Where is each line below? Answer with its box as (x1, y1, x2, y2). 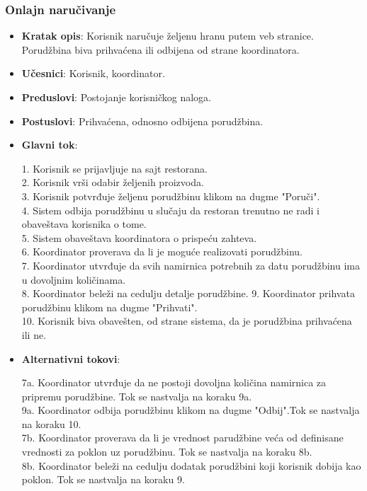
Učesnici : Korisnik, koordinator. (21, 66, 165, 81)
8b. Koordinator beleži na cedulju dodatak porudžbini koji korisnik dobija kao (21, 458, 361, 473)
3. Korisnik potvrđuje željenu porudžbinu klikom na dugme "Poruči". (21, 188, 320, 203)
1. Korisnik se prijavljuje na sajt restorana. (21, 161, 208, 175)
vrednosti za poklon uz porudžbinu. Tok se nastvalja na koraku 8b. (21, 444, 312, 459)
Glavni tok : (21, 137, 78, 152)
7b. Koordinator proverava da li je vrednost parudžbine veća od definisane (21, 430, 344, 445)
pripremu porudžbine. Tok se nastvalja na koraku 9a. (21, 388, 252, 403)
